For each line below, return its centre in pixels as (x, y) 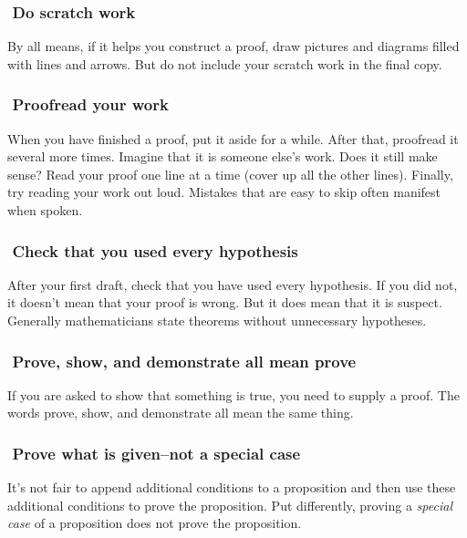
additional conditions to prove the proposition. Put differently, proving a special (230, 505)
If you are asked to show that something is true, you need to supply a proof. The (233, 394)
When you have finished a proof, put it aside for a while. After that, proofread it (233, 138)
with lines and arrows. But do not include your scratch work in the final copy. (225, 63)
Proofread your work (90, 104)
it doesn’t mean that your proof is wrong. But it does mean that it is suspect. (225, 302)
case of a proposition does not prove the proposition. (155, 523)
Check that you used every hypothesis (155, 250)
